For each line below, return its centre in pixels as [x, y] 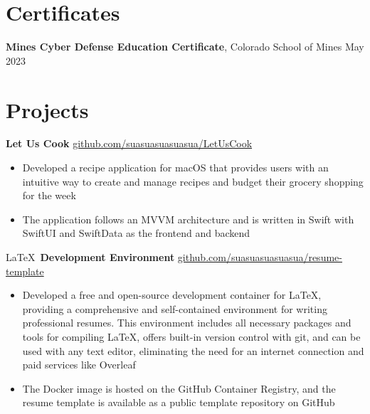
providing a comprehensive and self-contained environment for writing [175, 308]
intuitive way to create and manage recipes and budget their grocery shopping [193, 181]
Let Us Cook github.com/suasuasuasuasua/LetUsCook [129, 143]
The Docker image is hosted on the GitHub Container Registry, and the [179, 388]
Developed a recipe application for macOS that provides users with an [175, 168]
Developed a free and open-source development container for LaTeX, [172, 295]
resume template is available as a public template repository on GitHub [179, 402]
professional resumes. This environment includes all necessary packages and [187, 323]
